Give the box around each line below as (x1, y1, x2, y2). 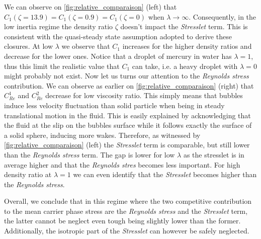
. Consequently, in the (189, 11, 256, 22)
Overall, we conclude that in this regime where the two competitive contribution (4, 196, 252, 206)
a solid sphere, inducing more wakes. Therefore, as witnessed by (4, 129, 201, 140)
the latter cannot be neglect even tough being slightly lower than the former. (4, 215, 241, 226)
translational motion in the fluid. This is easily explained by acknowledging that (4, 110, 251, 120)
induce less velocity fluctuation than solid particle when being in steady (4, 100, 225, 110)
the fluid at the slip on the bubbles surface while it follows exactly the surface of (4, 120, 252, 130)
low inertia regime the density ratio (4, 21, 113, 32)
